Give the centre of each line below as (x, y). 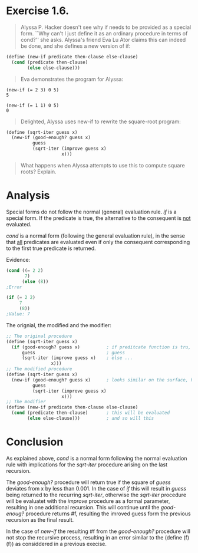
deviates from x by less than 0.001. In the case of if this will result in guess (96, 488)
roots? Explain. (39, 172)
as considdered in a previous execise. (61, 544)
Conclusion (35, 442)
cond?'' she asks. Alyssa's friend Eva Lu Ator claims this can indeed (103, 39)
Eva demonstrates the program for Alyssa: (72, 79)
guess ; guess (73, 353)
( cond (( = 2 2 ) (25, 270)
